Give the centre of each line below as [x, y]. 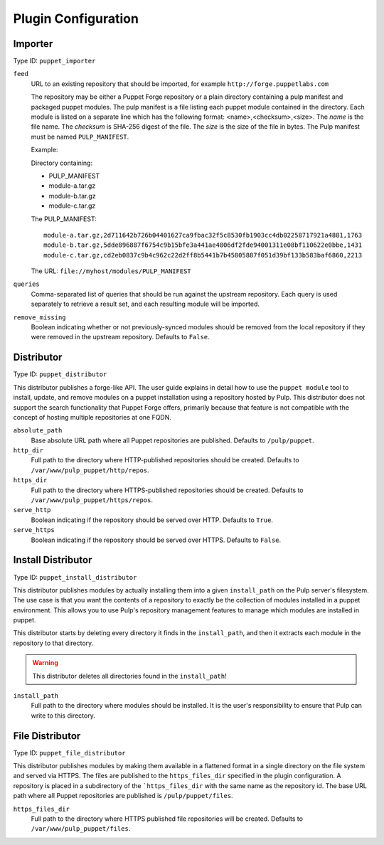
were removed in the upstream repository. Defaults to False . [120, 337]
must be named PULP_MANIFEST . [80, 137]
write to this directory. [63, 716]
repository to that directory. [53, 643]
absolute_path [38, 431]
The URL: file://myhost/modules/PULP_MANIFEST [111, 271]
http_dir [28, 451]
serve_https [34, 530]
